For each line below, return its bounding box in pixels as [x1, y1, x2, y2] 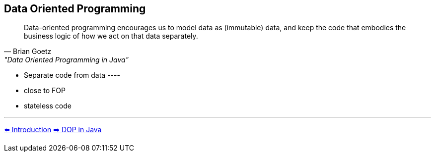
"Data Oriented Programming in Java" [4, 55, 129, 64]
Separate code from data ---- [24, 71, 120, 80]
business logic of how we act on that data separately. [24, 32, 198, 41]
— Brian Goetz [4, 47, 52, 56]
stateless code [24, 102, 72, 110]
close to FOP [24, 86, 66, 95]
